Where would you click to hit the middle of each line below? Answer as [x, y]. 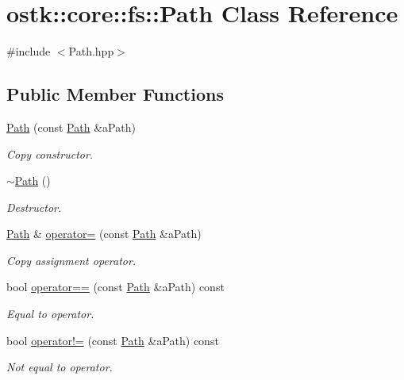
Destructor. [34, 207]
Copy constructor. [50, 154]
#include [29, 51]
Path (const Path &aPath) [71, 127]
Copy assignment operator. [71, 260]
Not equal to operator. [60, 367]
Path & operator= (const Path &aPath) [104, 234]
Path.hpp [91, 51]
